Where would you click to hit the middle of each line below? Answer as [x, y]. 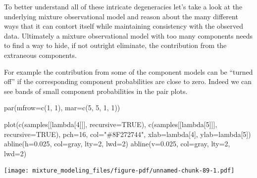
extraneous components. [40, 55]
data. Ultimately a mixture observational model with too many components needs [128, 35]
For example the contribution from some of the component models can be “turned [128, 71]
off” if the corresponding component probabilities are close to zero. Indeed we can [128, 81]
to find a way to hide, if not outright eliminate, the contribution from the [115, 45]
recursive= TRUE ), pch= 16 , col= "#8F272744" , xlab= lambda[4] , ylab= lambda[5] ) [128, 134]
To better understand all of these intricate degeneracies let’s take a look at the [123, 6]
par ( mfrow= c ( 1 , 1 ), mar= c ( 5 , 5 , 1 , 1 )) [62, 108]
